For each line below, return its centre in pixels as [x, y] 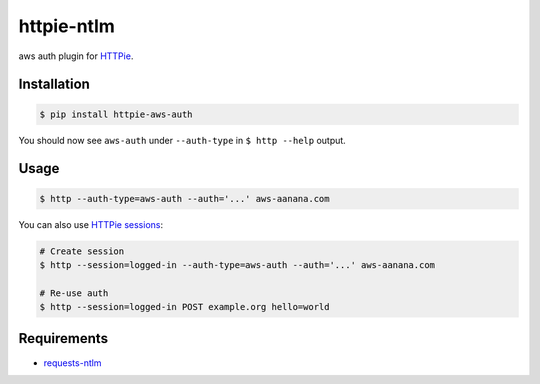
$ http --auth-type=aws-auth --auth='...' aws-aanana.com [184, 198]
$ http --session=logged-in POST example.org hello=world [184, 307]
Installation [54, 84]
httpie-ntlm [66, 26]
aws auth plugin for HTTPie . [76, 56]
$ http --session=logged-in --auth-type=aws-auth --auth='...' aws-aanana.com [237, 264]
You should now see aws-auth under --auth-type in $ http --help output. [182, 140]
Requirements [63, 338]
